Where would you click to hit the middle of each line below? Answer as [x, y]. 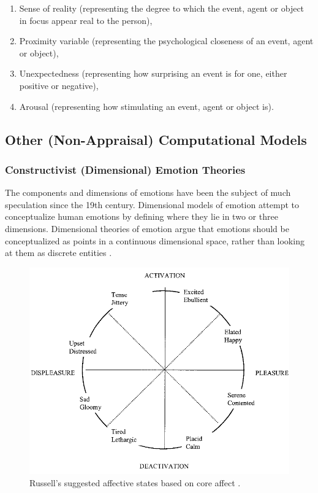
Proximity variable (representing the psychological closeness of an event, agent [166, 41]
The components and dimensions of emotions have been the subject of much [148, 192]
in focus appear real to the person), [86, 20]
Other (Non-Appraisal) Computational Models [156, 139]
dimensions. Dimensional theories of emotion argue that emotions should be [147, 228]
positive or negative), [59, 85]
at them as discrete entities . [59, 253]
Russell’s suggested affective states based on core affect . [135, 482]
